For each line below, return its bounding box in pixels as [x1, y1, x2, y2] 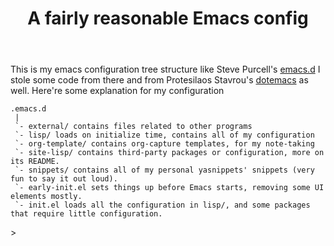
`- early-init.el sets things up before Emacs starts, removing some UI [14, 183, 325, 193]
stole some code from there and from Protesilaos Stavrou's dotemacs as [10, 74, 309, 86]
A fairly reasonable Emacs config [27, 7, 309, 30]
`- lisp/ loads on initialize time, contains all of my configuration [14, 130, 315, 141]
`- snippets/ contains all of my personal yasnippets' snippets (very [14, 165, 315, 176]
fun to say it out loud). [10, 174, 118, 184]
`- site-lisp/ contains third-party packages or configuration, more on [14, 148, 325, 158]
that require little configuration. [10, 209, 163, 219]
